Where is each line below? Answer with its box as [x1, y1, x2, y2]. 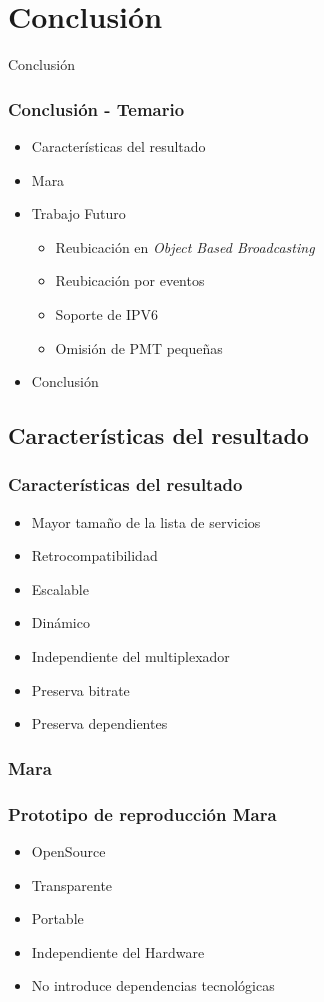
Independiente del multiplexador [31, 646, 230, 667]
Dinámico [31, 612, 90, 633]
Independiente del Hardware [31, 941, 205, 962]
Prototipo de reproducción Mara [8, 801, 277, 826]
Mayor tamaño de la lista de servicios [31, 511, 261, 532]
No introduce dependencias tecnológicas [31, 975, 275, 996]
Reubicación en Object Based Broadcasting [55, 236, 315, 257]
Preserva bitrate [31, 679, 130, 700]
